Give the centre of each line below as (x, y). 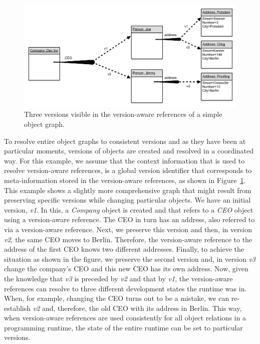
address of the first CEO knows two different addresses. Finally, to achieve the (124, 249)
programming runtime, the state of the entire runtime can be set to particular (123, 327)
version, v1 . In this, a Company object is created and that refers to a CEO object (129, 209)
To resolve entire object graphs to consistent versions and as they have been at (125, 141)
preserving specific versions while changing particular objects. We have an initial (127, 200)
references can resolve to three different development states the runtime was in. (125, 288)
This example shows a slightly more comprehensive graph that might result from (128, 190)
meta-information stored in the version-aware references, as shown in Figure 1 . (125, 180)
